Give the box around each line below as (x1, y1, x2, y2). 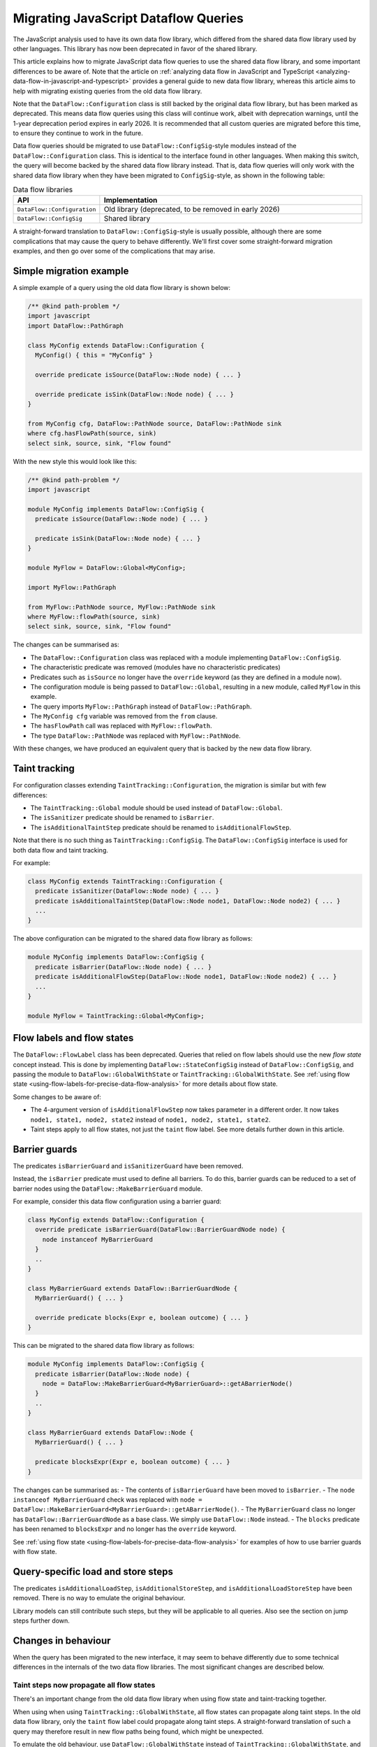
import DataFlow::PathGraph (27, 321, 124, 330)
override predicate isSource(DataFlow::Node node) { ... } (35, 370, 242, 379)
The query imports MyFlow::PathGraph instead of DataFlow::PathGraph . (30, 702, 252, 711)
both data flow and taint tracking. (13, 846, 108, 854)
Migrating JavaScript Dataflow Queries (13, 10, 244, 26)
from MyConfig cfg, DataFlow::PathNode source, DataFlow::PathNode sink (27, 419, 282, 428)
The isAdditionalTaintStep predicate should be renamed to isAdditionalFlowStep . (30, 823, 292, 832)
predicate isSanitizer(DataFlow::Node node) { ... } (35, 887, 219, 895)
